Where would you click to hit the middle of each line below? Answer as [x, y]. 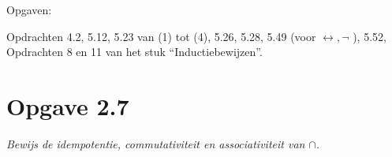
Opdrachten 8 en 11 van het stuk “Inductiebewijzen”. [134, 52]
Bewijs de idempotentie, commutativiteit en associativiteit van [156, 143]
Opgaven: [29, 9]
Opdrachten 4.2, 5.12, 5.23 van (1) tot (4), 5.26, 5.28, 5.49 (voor [161, 36]
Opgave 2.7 [68, 105]
